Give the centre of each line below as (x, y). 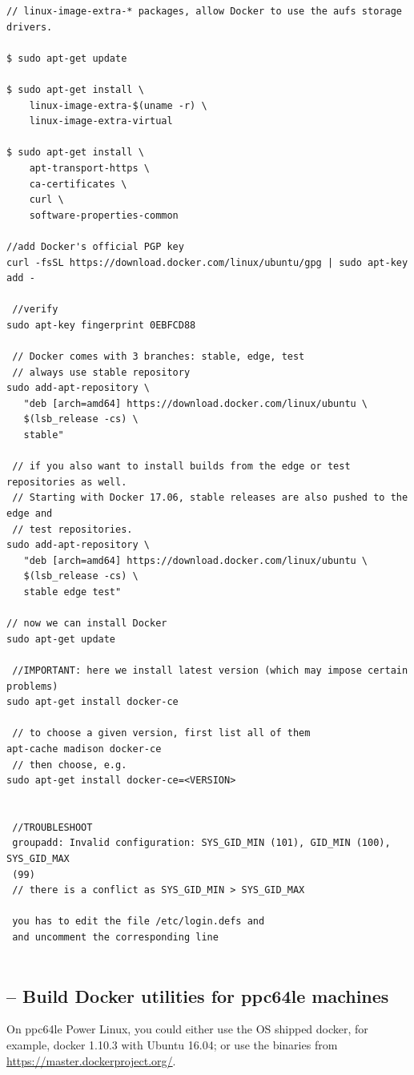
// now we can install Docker (87, 624)
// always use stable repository (101, 372)
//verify (35, 310)
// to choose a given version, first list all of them (161, 733)
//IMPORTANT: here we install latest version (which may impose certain (210, 670)
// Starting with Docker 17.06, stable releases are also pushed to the (210, 498)
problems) (32, 686)
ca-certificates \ (78, 184)
